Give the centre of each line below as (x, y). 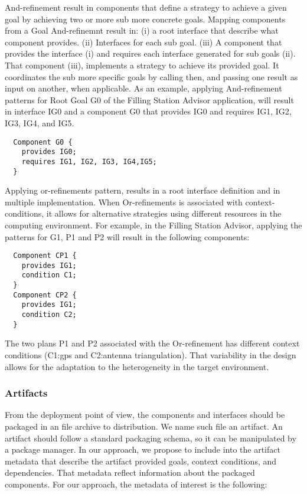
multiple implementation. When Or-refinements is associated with (124, 202)
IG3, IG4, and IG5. (40, 122)
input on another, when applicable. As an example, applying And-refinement (143, 88)
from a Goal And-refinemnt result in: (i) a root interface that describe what (142, 30)
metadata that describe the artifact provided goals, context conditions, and (141, 461)
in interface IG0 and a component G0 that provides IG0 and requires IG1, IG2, (148, 111)
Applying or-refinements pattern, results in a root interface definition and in (143, 190)
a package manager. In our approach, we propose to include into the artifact (143, 449)
